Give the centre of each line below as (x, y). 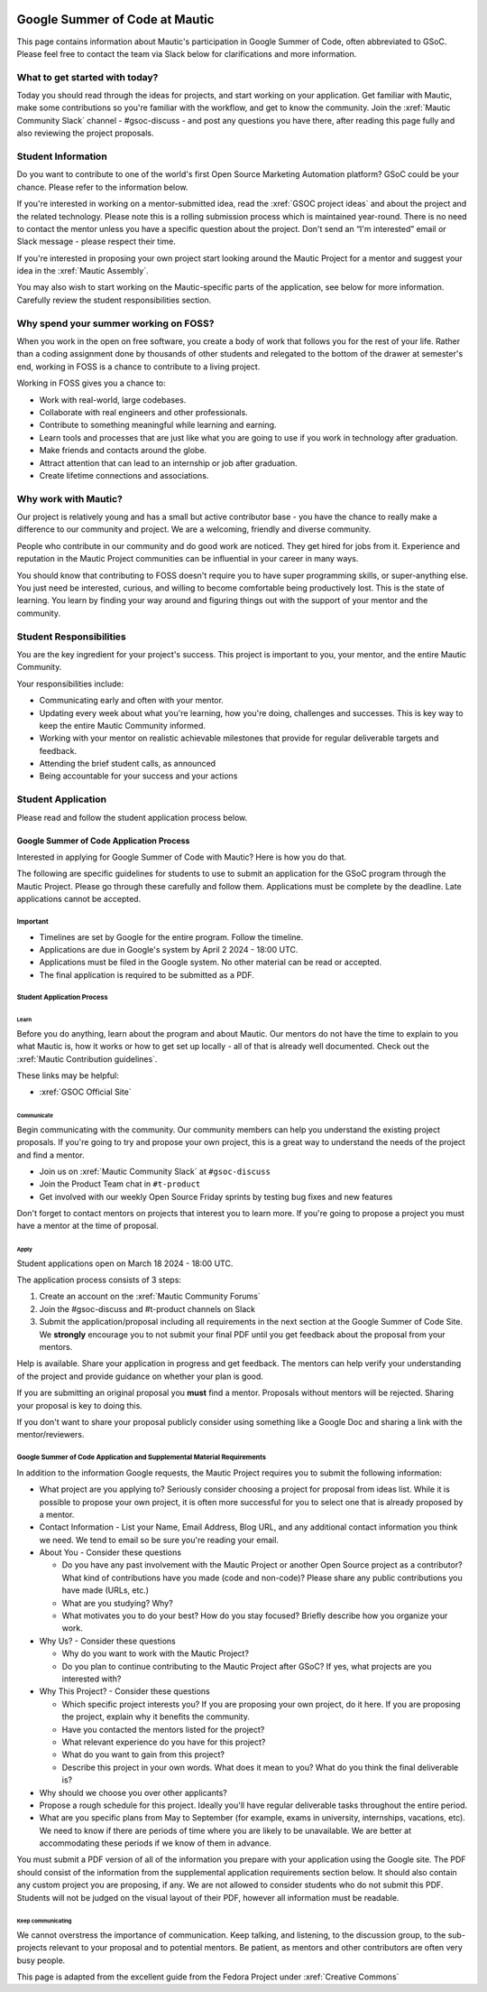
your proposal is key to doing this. (80, 1405)
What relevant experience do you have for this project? (164, 1742)
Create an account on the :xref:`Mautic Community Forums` (150, 1297)
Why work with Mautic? (70, 498)
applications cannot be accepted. (79, 899)
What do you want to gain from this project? (143, 1755)
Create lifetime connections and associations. (124, 475)
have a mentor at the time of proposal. (88, 1226)
